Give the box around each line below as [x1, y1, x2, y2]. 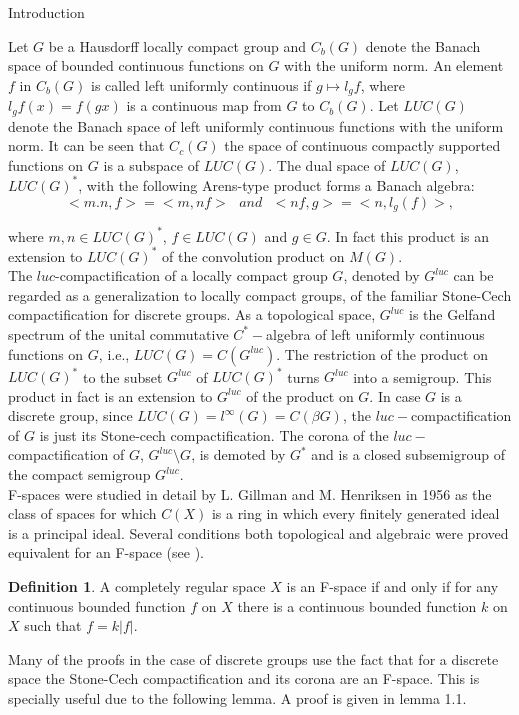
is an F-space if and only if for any [286, 576, 499, 597]
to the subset [82, 366, 163, 387]
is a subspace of [103, 154, 199, 175]
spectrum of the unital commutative [8, 323, 229, 344]
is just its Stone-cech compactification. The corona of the [39, 424, 389, 445]
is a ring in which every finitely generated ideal [211, 503, 500, 524]
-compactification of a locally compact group [55, 265, 328, 286]
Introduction [8, 2, 85, 22]
